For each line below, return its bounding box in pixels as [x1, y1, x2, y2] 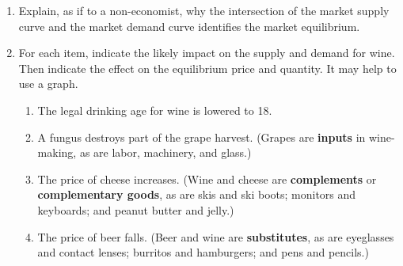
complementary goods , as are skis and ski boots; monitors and [37, 186, 356, 203]
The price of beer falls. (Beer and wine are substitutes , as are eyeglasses [37, 228, 394, 245]
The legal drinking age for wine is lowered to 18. [37, 101, 272, 118]
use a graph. [18, 75, 78, 92]
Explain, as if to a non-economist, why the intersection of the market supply [18, 2, 390, 18]
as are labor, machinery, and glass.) [79, 144, 252, 161]
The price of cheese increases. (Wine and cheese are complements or [37, 170, 377, 187]
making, [37, 144, 77, 161]
